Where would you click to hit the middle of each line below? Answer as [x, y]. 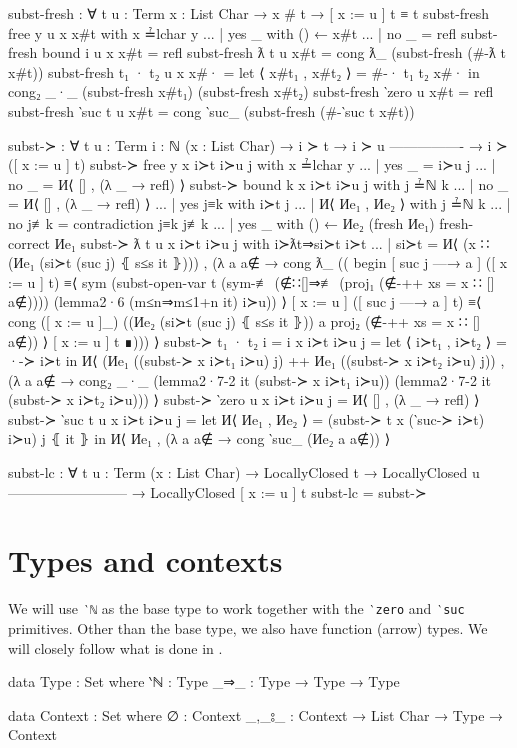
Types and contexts [145, 560]
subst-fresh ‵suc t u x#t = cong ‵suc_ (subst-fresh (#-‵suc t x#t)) [211, 110]
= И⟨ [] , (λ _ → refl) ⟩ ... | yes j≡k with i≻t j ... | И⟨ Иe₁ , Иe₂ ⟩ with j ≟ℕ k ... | [259, 203]
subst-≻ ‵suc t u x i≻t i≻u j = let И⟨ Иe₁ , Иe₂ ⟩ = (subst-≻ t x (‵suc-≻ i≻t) [246, 418]
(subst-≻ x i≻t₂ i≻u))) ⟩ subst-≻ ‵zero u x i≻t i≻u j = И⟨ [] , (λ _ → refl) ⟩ [244, 399]
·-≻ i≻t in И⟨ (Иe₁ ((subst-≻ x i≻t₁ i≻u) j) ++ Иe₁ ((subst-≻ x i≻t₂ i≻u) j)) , [256, 360]
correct [29, 242]
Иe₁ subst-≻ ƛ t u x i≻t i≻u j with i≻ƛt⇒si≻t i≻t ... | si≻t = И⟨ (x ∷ [272, 242]
